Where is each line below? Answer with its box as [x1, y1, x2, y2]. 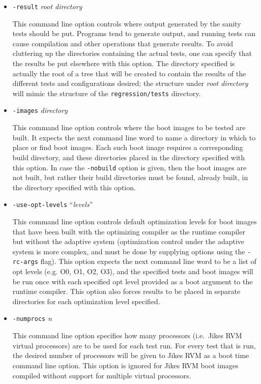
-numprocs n [12, 313, 52, 323]
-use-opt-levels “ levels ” [12, 199, 93, 210]
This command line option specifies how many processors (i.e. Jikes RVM [12, 330, 242, 341]
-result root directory [12, 1, 82, 11]
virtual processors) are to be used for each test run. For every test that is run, [12, 340, 256, 350]
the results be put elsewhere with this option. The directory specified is [12, 58, 235, 69]
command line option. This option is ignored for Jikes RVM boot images [12, 360, 239, 370]
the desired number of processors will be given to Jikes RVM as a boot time [12, 350, 249, 361]
